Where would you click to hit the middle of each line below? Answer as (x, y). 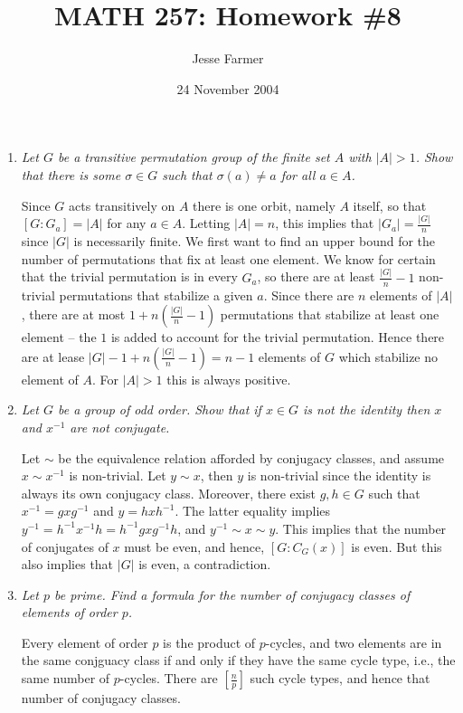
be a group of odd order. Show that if (159, 409)
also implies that (67, 564)
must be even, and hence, (194, 546)
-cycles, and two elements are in (354, 642)
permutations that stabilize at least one (330, 314)
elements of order (69, 612)
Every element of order (85, 642)
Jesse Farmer (228, 58)
